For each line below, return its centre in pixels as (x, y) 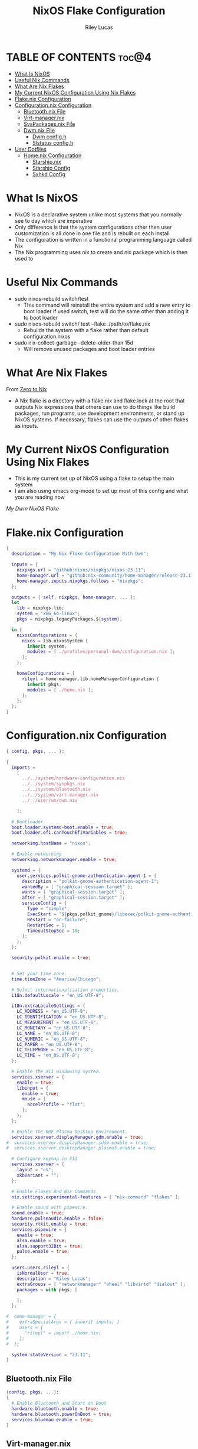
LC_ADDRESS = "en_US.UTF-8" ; (52, 1012)
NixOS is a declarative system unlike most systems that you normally (98, 215)
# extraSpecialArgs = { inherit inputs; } (63, 1322)
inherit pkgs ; (44, 684)
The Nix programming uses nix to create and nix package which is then (101, 252)
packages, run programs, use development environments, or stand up (99, 413)
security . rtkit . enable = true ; (50, 1224)
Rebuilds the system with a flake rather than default (86, 330)
